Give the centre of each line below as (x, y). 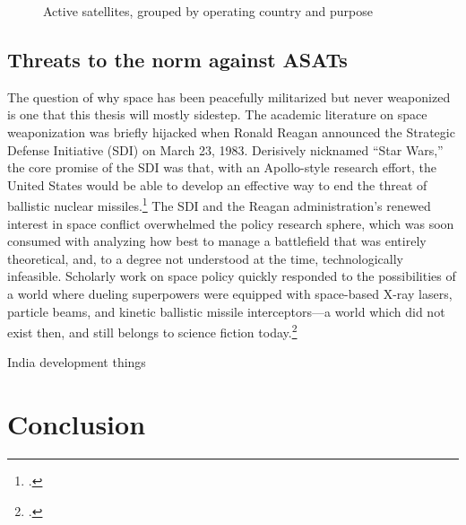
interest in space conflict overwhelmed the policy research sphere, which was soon (231, 223)
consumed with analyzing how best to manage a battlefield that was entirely (217, 241)
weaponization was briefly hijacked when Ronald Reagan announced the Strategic (231, 131)
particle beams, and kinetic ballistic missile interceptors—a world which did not (226, 311)
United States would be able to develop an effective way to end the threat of (217, 184)
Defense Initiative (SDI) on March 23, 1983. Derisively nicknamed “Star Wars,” (225, 149)
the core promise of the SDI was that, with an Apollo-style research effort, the (222, 167)
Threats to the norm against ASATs (177, 59)
